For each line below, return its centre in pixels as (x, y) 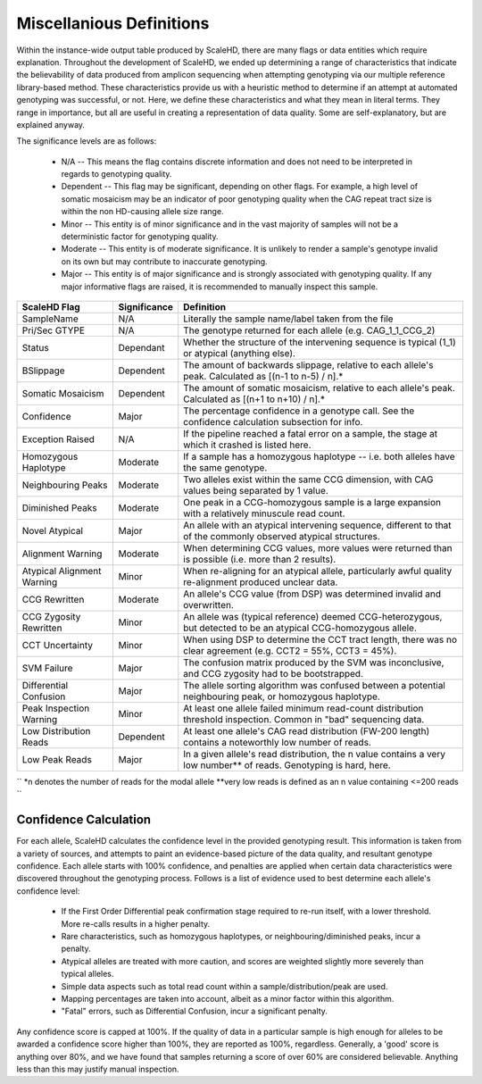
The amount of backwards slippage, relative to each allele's (308, 364)
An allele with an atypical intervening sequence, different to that (317, 525)
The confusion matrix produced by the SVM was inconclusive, (314, 663)
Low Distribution (56, 730)
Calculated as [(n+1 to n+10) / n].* (254, 399)
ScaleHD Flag (51, 306)
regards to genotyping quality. (116, 174)
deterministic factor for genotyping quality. (140, 237)
